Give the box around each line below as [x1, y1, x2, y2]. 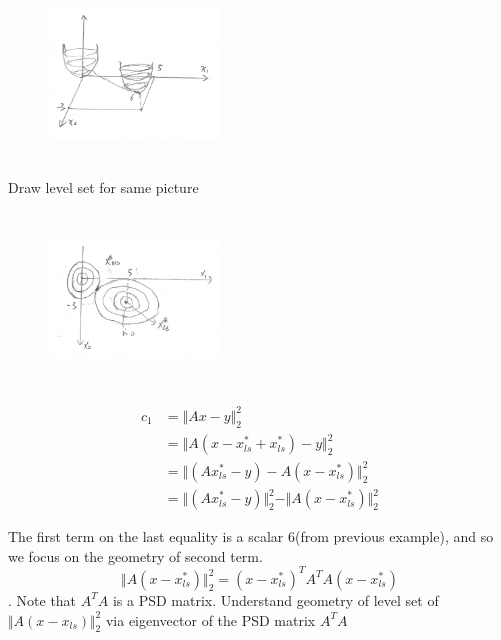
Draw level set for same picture [8, 177, 199, 198]
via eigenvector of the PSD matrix [105, 609, 316, 630]
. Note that [8, 589, 77, 610]
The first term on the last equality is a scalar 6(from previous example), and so [8, 526, 494, 547]
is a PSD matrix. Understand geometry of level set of [112, 589, 439, 610]
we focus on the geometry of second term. [8, 545, 263, 566]
